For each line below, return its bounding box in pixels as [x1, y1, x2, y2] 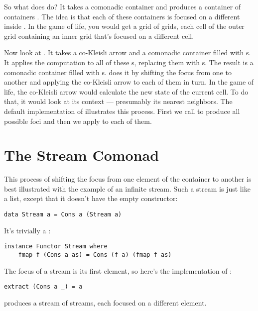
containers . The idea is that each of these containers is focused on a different [4, 11, 240, 21]
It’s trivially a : [4, 225, 51, 235]
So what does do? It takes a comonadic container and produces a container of [4, 1, 241, 11]
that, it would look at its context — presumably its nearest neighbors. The [4, 96, 233, 106]
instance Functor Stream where [4, 243, 108, 250]
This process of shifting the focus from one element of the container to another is [4, 174, 252, 184]
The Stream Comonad [4, 145, 159, 165]
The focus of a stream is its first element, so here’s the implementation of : [4, 265, 232, 276]
